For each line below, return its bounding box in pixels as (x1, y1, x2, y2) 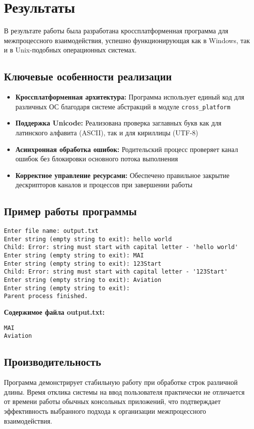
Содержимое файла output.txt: (4, 307, 105, 317)
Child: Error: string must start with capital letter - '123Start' (4, 268, 228, 276)
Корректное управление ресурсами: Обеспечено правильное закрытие (15, 170, 230, 180)
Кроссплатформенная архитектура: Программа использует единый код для (15, 92, 245, 102)
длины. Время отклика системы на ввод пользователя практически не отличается (4, 386, 245, 397)
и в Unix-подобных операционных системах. (4, 45, 137, 55)
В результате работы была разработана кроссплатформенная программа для (4, 25, 229, 36)
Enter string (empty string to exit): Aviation (4, 277, 162, 284)
